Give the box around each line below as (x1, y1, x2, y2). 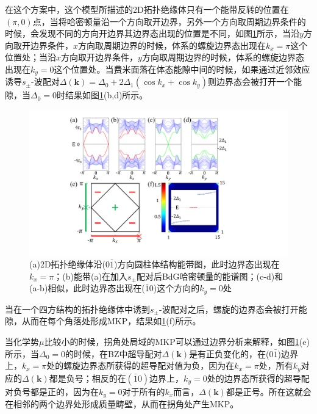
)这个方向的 (153, 281, 200, 294)
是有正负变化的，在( (189, 347, 269, 360)
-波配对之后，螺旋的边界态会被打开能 (158, 302, 307, 315)
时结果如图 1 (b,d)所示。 (57, 89, 148, 101)
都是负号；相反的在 (49, 371, 126, 384)
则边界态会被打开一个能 (207, 75, 302, 88)
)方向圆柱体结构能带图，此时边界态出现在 (114, 258, 280, 271)
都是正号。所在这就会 (226, 385, 312, 398)
